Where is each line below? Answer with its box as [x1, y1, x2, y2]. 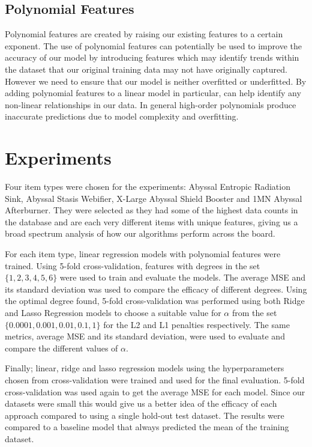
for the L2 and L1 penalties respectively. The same [103, 318, 290, 330]
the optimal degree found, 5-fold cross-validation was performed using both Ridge [5, 294, 305, 307]
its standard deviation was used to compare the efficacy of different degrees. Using [5, 282, 307, 295]
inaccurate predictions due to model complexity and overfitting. [5, 110, 239, 123]
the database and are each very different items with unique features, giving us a [5, 215, 298, 228]
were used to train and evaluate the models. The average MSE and [59, 271, 305, 284]
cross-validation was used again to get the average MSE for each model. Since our [5, 385, 305, 398]
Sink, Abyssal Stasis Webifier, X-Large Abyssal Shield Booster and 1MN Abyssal [5, 192, 302, 204]
